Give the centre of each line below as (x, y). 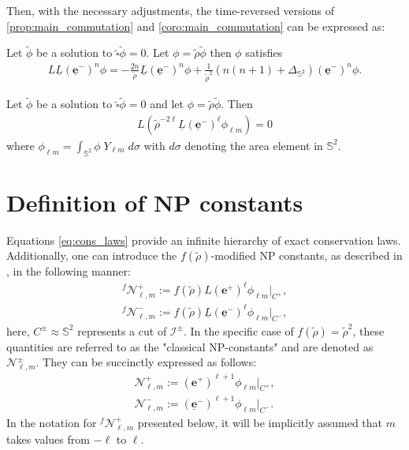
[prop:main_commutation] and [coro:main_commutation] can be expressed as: (196, 26)
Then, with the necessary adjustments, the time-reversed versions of (170, 10)
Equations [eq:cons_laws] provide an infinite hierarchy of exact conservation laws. (204, 240)
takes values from (48, 439)
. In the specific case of (238, 330)
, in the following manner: (69, 271)
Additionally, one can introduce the (92, 255)
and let (167, 104)
